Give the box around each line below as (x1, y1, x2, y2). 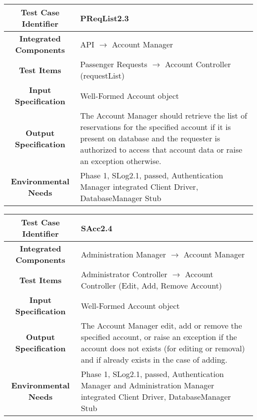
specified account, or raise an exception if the (81, 331, 237, 342)
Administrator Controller (81, 268, 168, 280)
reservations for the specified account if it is (80, 121, 231, 132)
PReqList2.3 (80, 12, 129, 24)
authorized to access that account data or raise (80, 144, 243, 155)
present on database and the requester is (80, 132, 220, 144)
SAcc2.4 (81, 222, 113, 234)
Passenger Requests (80, 58, 148, 70)
